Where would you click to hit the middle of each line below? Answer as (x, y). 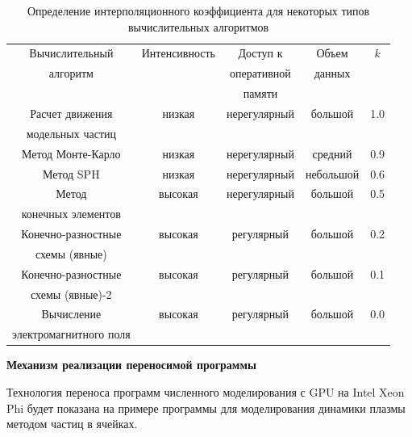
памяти (260, 93)
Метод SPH (71, 173)
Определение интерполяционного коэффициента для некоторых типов (198, 11)
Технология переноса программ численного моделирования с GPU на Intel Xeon (206, 391)
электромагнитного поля (71, 334)
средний (332, 153)
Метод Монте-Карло (71, 153)
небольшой (332, 173)
